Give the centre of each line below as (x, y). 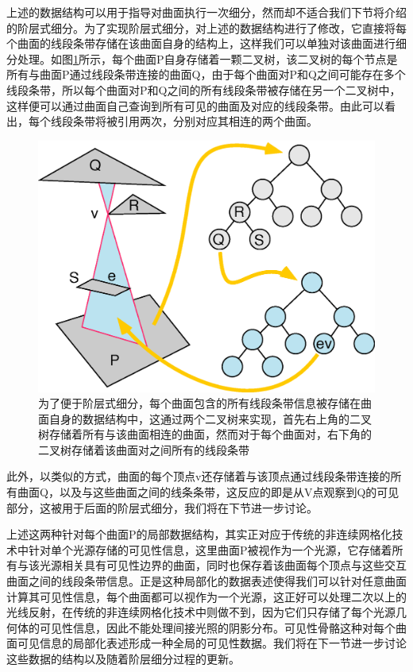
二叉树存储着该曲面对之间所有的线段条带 (144, 449)
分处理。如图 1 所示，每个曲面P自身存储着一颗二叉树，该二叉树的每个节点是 (202, 58)
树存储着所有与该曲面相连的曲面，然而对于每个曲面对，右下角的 (205, 434)
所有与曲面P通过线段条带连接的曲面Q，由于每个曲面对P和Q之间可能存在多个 (206, 74)
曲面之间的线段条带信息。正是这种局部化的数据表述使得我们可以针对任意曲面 (206, 581)
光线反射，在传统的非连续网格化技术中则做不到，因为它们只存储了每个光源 (201, 612)
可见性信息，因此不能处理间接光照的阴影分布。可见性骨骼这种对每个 (217, 627)
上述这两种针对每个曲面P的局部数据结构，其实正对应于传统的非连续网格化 (199, 534)
